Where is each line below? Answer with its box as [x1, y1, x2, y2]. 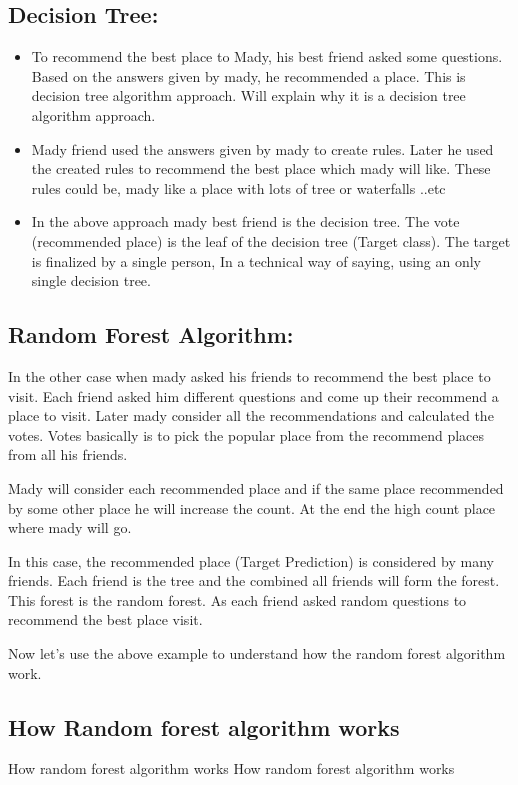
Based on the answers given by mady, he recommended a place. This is [31, 65, 466, 86]
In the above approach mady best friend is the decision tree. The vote [31, 211, 460, 232]
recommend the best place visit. [8, 609, 203, 630]
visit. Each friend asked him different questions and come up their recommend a [8, 385, 499, 406]
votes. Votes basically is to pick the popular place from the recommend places [8, 424, 485, 445]
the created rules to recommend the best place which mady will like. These [31, 158, 491, 179]
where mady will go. [8, 517, 132, 538]
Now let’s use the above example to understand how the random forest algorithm [8, 643, 506, 664]
